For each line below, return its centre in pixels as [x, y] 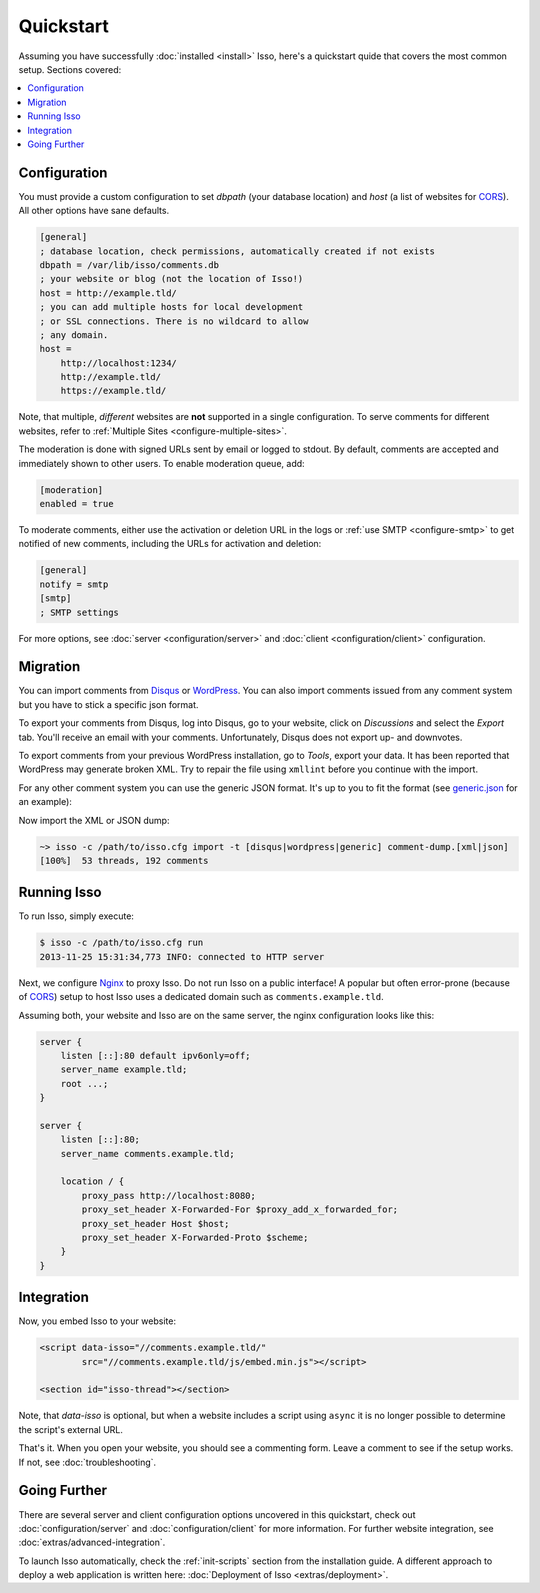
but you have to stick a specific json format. [108, 704]
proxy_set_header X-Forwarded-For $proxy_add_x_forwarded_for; [240, 1209]
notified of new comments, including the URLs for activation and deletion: [170, 544]
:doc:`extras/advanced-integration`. [92, 1542]
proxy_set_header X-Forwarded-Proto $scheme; [195, 1238]
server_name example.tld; [124, 1069]
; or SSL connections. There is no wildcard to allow [174, 321]
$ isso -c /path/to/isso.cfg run [121, 943]
